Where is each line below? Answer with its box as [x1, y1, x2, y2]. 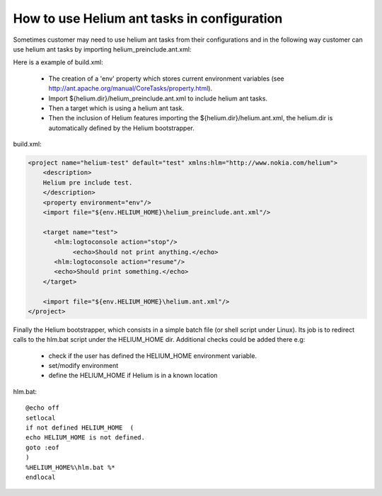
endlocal [25, 473, 56, 481]
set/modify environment [48, 362, 119, 370]
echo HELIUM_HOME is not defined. [25, 434, 145, 442]
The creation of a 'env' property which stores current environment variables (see [48, 74, 284, 83]
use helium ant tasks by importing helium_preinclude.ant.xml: [13, 45, 192, 53]
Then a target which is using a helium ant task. [48, 103, 184, 113]
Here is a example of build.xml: [13, 58, 103, 67]
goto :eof [25, 443, 59, 451]
